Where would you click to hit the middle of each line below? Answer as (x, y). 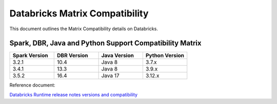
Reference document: (33, 85)
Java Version (118, 55)
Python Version (165, 55)
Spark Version (30, 55)
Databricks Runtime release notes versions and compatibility (74, 94)
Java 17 (111, 76)
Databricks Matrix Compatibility (79, 13)
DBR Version (72, 55)
